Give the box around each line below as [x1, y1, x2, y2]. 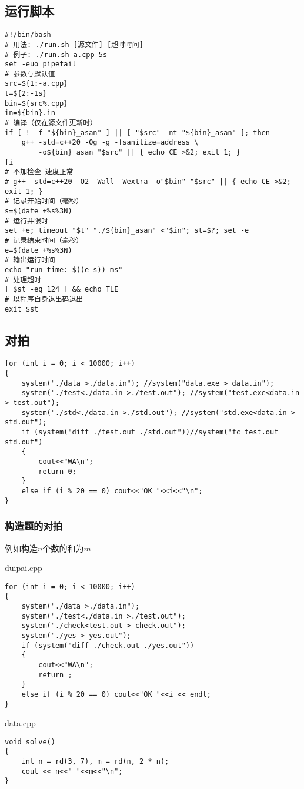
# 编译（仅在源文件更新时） [5, 119, 98, 128]
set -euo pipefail [5, 60, 76, 69]
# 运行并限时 [5, 216, 48, 225]
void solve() [5, 737, 55, 746]
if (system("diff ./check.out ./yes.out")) [21, 641, 195, 650]
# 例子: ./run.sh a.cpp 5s [5, 50, 108, 59]
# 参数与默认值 [5, 69, 55, 78]
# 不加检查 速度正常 [5, 168, 74, 176]
